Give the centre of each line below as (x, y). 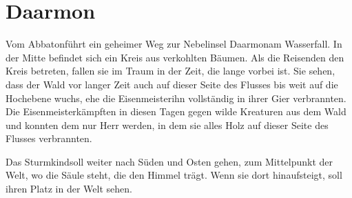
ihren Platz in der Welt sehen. (69, 189)
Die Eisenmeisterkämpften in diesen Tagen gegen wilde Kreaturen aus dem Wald (176, 111)
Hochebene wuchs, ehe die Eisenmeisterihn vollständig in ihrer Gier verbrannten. (176, 98)
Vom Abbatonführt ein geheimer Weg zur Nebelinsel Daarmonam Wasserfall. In (174, 44)
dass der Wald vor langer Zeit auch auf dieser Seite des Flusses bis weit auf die (172, 84)
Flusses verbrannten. (49, 138)
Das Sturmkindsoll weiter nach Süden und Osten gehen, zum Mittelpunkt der (169, 161)
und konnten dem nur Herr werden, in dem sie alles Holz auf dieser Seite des (167, 125)
